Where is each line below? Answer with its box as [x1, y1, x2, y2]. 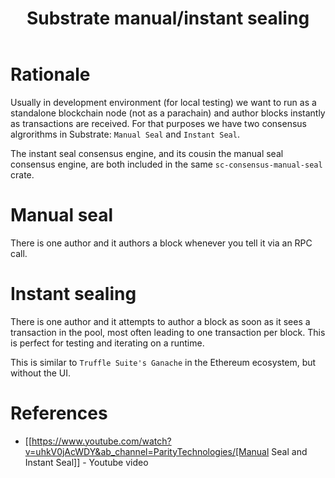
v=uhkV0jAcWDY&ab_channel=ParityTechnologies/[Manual [24, 445, 270, 457]
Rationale [10, 63, 91, 86]
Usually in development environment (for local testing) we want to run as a [10, 96, 317, 108]
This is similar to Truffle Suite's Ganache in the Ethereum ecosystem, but [10, 356, 317, 368]
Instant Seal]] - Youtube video [24, 456, 149, 468]
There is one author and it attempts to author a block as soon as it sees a [10, 315, 311, 327]
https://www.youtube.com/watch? [31, 435, 172, 447]
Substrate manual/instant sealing [26, 7, 310, 30]
